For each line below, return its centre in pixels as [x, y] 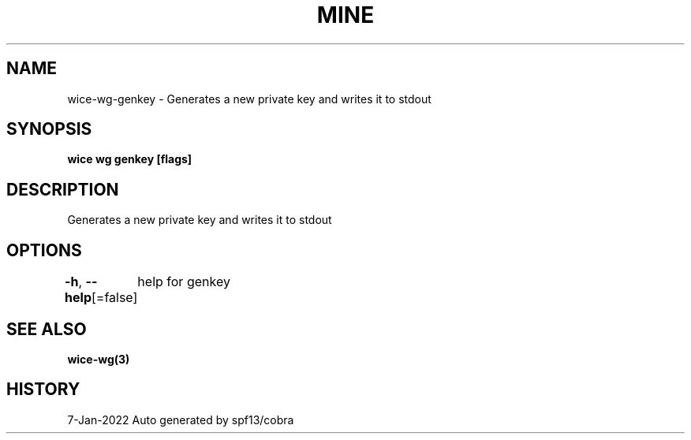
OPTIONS [44, 250]
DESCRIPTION [63, 189]
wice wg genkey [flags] [130, 159]
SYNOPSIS [49, 129]
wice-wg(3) [99, 359]
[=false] [114, 298]
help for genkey [184, 282]
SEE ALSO [47, 329]
